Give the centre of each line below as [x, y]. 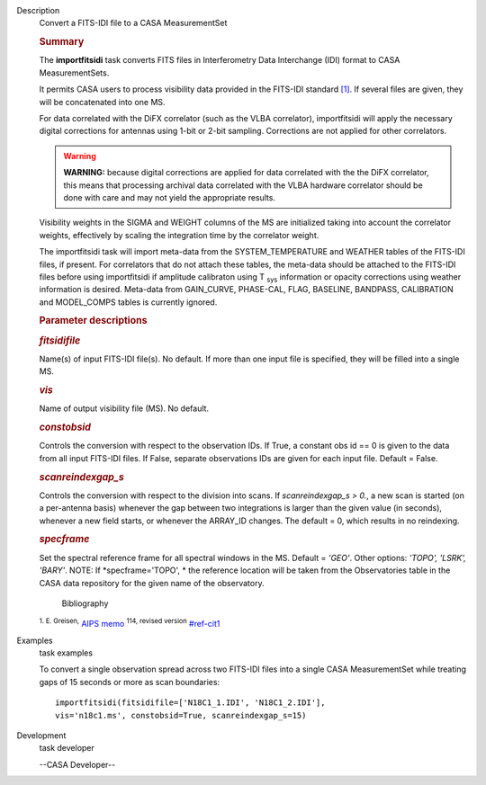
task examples [66, 653]
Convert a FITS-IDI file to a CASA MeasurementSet [133, 23]
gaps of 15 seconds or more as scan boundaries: [130, 682]
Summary [62, 42]
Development [41, 736]
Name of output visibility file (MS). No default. [124, 408]
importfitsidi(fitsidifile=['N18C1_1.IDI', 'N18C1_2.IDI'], [190, 703]
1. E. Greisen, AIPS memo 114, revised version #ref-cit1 [130, 623]
